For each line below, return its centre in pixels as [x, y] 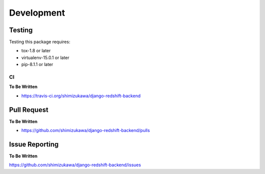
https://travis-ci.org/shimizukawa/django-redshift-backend [81, 96]
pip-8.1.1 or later [37, 65]
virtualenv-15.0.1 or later [45, 57]
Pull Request [29, 110]
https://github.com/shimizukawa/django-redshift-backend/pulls [86, 130]
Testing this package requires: [40, 42]
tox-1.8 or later [36, 51]
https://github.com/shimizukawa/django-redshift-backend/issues [75, 165]
